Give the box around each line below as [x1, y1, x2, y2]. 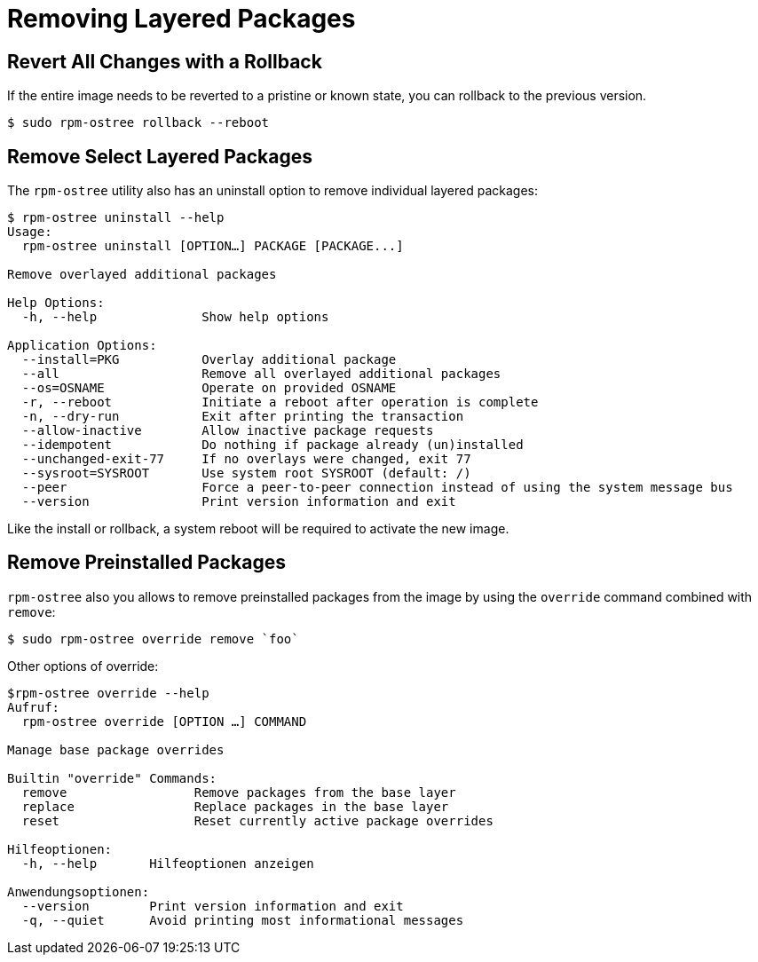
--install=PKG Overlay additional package [21, 352, 397, 367]
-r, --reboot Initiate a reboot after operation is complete [21, 395, 539, 410]
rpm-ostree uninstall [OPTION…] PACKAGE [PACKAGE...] [21, 239, 404, 254]
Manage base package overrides [7, 742, 225, 757]
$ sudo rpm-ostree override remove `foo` [7, 631, 299, 646]
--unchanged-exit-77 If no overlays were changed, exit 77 [21, 452, 471, 467]
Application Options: [7, 338, 157, 353]
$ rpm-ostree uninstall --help [7, 210, 225, 225]
